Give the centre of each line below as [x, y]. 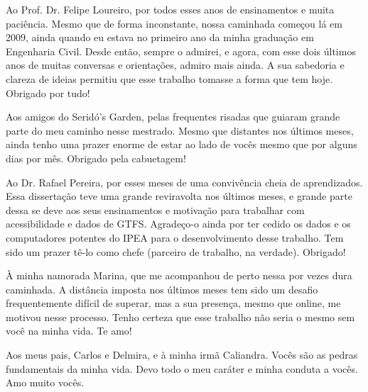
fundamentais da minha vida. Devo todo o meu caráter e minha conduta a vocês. [182, 368]
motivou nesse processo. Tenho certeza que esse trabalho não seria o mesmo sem [180, 317]
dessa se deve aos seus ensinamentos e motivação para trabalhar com [155, 209]
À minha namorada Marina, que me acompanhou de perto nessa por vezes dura [179, 275]
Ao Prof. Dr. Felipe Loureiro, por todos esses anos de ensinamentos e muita [170, 9]
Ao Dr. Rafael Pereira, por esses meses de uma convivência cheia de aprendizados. [184, 182]
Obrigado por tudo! [48, 93]
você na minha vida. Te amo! [69, 331]
